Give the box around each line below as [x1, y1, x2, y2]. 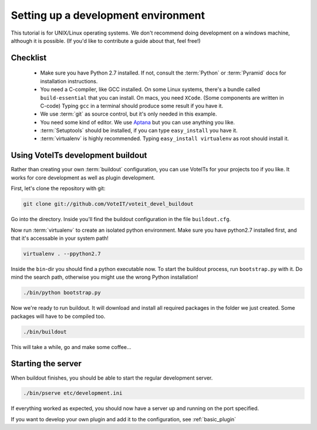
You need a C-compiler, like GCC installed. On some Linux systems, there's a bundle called [40, 86, 261, 93]
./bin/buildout [23, 329, 67, 335]
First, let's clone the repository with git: [11, 185, 106, 192]
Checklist [11, 53, 47, 63]
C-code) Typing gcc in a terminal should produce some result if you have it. [40, 102, 223, 109]
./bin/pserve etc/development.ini [23, 390, 123, 397]
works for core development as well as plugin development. [11, 174, 156, 181]
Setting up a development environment [11, 9, 205, 22]
